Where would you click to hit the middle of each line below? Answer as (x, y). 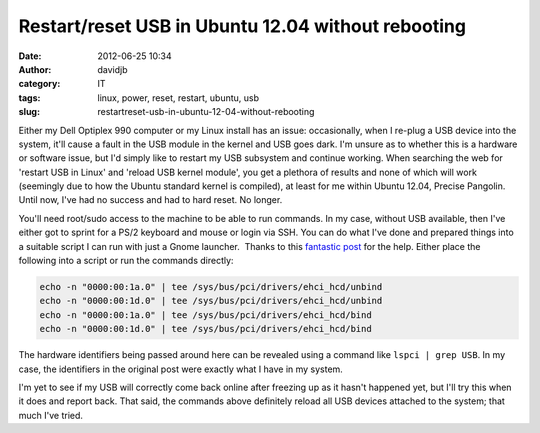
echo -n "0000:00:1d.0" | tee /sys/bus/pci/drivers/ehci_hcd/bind (205, 329)
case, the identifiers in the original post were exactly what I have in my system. (181, 369)
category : (39, 84)
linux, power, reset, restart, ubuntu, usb (178, 97)
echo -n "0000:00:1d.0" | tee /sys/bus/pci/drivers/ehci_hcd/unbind (211, 301)
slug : (29, 112)
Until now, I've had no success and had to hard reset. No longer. (150, 200)
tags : (29, 97)
